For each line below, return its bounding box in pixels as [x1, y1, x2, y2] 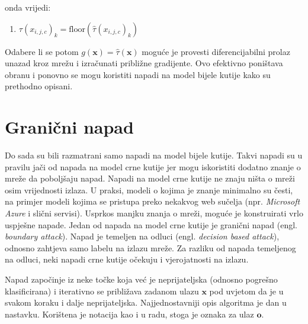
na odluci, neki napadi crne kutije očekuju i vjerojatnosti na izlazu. [5, 253, 249, 265]
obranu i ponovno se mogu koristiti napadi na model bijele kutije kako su [5, 68, 271, 80]
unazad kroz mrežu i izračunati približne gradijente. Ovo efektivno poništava [5, 57, 283, 69]
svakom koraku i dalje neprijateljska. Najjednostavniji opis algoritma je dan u [5, 296, 287, 309]
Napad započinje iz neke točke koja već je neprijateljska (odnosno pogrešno [5, 273, 278, 286]
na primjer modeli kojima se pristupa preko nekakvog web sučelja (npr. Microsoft [5, 195, 300, 208]
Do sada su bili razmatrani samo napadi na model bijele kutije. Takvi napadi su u [5, 149, 303, 161]
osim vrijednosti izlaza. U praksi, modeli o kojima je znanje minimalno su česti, [5, 183, 293, 196]
